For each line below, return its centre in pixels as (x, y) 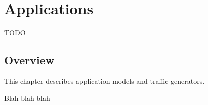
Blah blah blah (27, 98)
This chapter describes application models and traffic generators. (105, 81)
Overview (29, 60)
